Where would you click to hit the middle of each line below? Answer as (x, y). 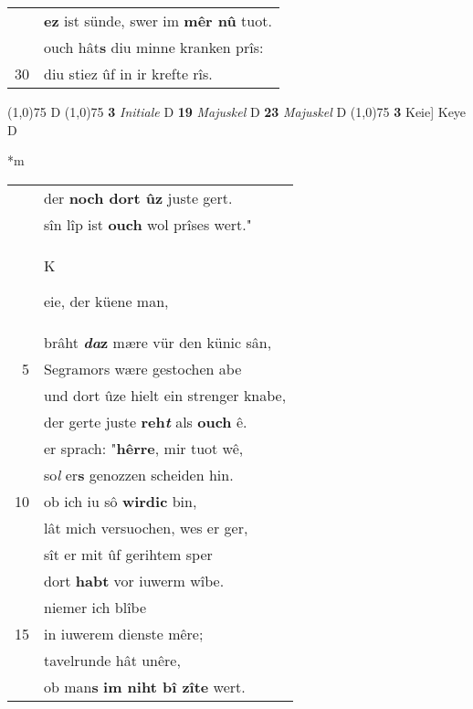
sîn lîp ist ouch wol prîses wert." (148, 224)
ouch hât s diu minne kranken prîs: (154, 47)
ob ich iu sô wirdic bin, (121, 501)
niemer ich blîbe (95, 607)
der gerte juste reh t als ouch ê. (146, 421)
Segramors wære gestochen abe (143, 368)
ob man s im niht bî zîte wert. (145, 686)
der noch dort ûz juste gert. (138, 197)
